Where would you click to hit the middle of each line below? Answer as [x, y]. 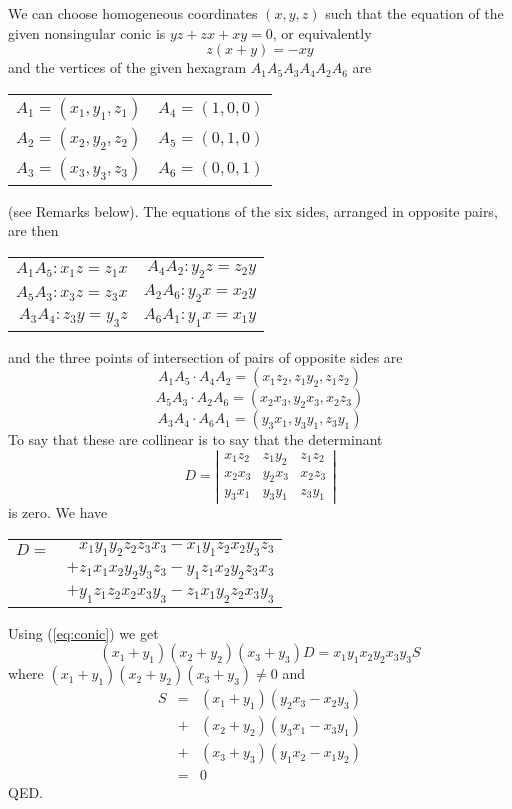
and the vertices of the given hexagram [127, 67]
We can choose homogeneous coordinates [133, 13]
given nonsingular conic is [87, 32]
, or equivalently [322, 32]
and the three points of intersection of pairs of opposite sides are [205, 356]
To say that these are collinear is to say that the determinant [195, 439]
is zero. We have [58, 512]
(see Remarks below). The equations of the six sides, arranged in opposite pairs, [253, 210]
